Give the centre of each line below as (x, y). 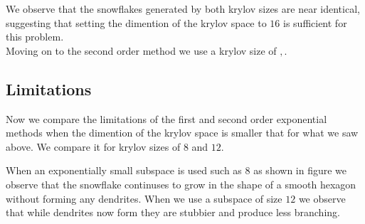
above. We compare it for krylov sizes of (93, 146)
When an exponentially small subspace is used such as (124, 170)
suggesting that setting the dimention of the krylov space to (136, 22)
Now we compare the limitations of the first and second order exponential (166, 118)
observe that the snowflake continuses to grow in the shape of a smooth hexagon (181, 184)
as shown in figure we (300, 170)
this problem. (35, 37)
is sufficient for (315, 22)
